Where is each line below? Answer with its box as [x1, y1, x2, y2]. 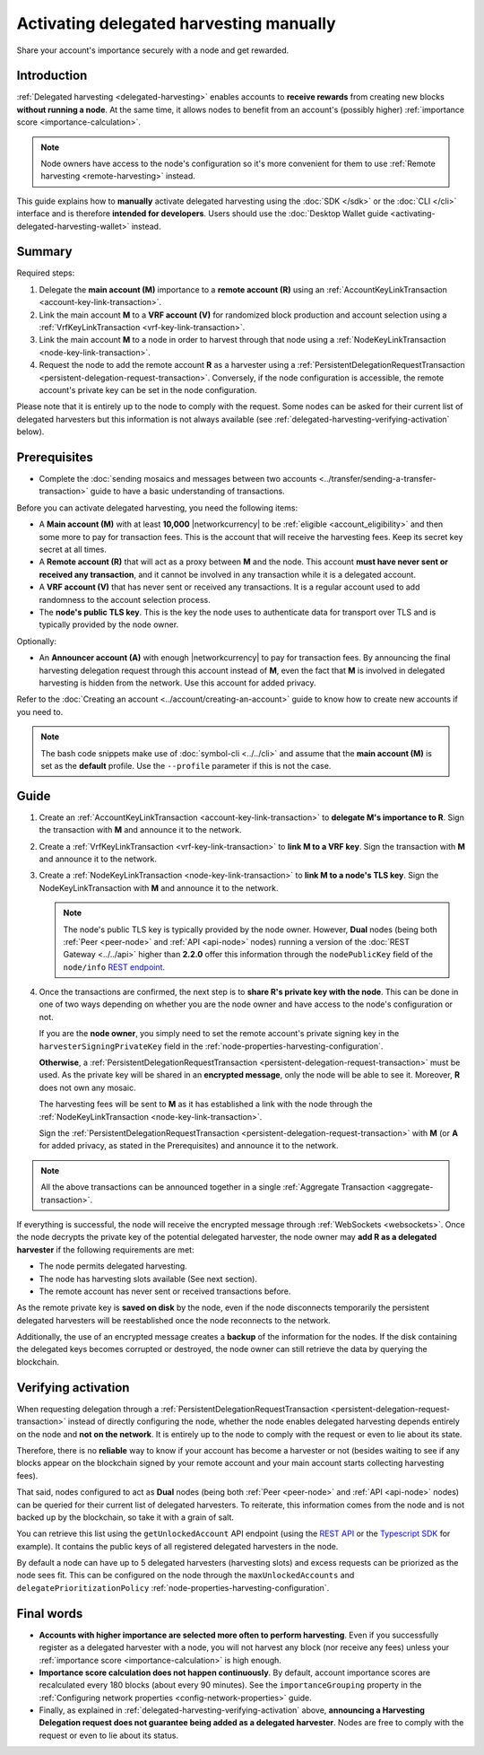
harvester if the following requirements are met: [16, 1244, 194, 1255]
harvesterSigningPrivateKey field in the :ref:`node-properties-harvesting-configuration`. [39, 1041, 384, 1052]
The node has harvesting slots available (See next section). [39, 1273, 257, 1284]
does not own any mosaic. [39, 1082, 136, 1093]
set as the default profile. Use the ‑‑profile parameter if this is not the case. [40, 760, 332, 771]
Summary [16, 244, 73, 259]
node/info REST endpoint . [63, 961, 166, 973]
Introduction [16, 68, 88, 83]
